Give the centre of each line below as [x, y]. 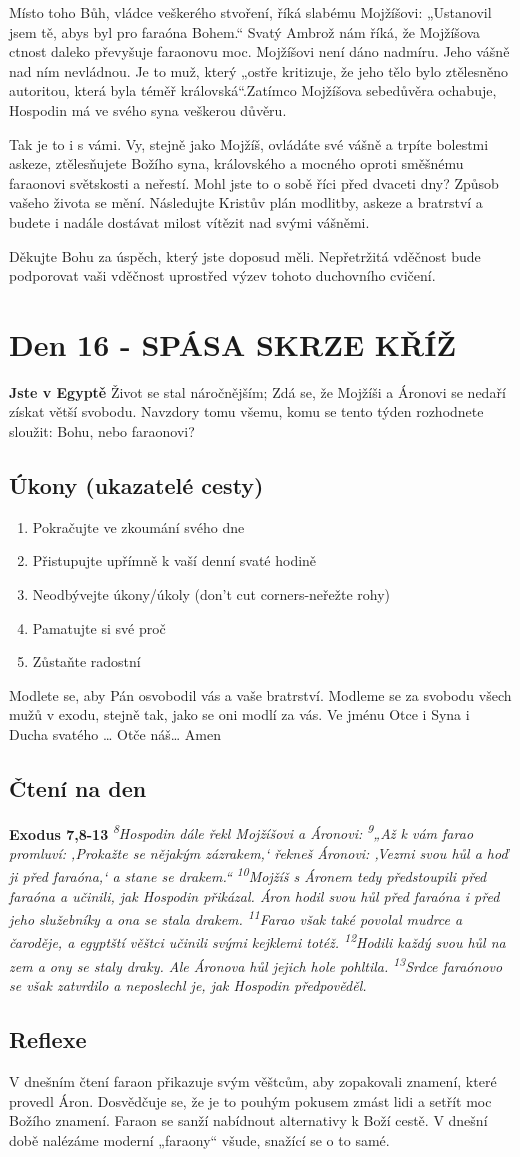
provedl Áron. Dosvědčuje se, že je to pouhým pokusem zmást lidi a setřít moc [250, 1100]
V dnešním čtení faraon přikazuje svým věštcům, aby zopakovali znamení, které [253, 1081]
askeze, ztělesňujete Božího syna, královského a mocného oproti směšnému [236, 163]
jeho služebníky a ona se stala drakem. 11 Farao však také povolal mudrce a [236, 918]
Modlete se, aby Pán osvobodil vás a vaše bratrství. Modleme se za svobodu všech [260, 694]
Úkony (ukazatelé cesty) [136, 485]
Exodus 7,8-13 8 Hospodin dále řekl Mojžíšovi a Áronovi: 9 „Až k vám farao [241, 832]
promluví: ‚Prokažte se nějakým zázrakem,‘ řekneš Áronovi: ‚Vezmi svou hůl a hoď [258, 853]
